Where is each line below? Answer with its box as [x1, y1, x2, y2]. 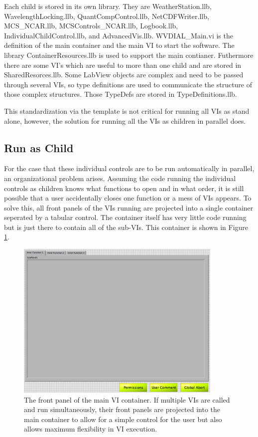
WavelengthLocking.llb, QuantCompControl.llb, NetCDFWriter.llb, [4, 10, 209, 21]
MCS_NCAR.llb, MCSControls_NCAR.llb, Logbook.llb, [4, 20, 178, 31]
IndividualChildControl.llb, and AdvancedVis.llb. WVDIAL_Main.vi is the [4, 30, 233, 40]
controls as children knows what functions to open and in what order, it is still [4, 183, 244, 193]
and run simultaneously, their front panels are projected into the [24, 404, 221, 415]
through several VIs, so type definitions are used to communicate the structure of [4, 79, 253, 89]
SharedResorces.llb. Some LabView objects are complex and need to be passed [4, 69, 244, 80]
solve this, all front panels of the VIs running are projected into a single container [4, 202, 254, 213]
